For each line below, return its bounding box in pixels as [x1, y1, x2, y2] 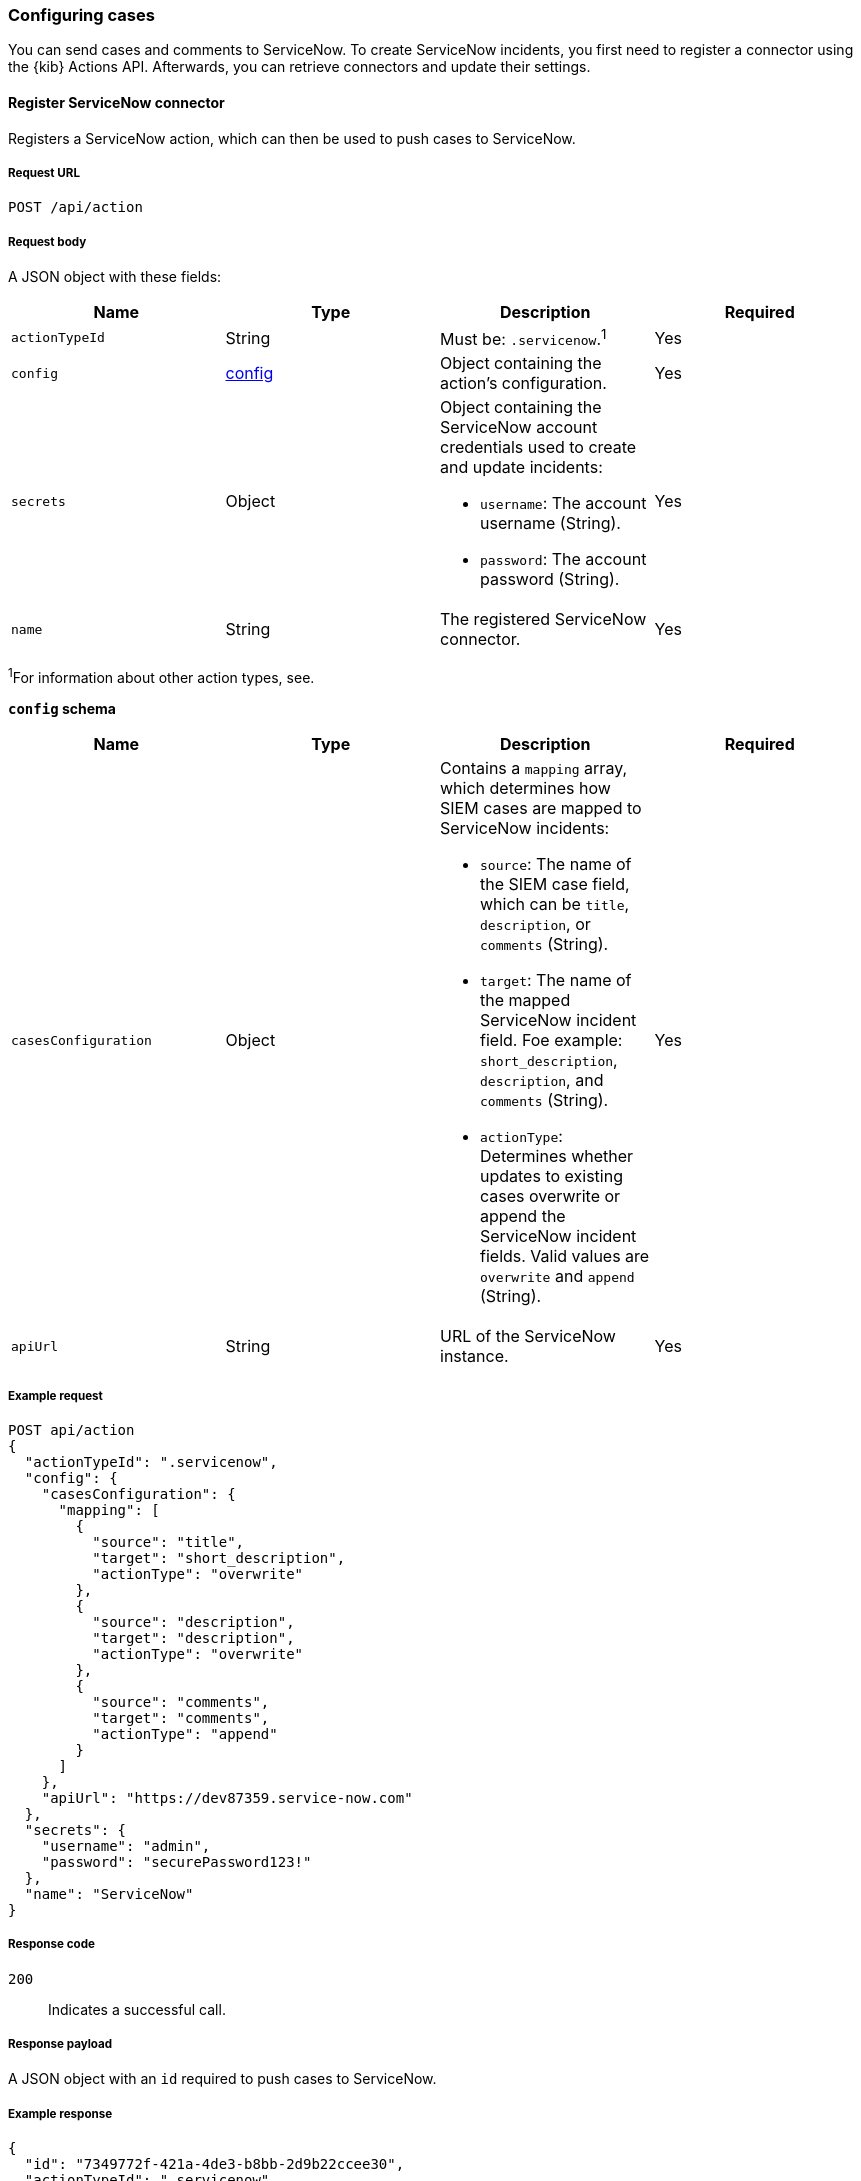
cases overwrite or [480, 1186, 621, 1207]
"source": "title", [92, 1533, 245, 1550]
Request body [8, 234, 87, 249]
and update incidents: [440, 457, 603, 478]
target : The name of [480, 970, 632, 991]
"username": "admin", [41, 1837, 211, 1854]
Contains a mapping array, [440, 758, 628, 779]
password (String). [480, 569, 620, 590]
